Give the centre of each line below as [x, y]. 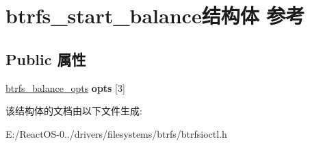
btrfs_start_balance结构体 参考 [155, 15]
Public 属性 [46, 59]
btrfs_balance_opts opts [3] [65, 87]
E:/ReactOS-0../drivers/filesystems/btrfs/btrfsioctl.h [116, 133]
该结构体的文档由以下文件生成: [74, 111]
